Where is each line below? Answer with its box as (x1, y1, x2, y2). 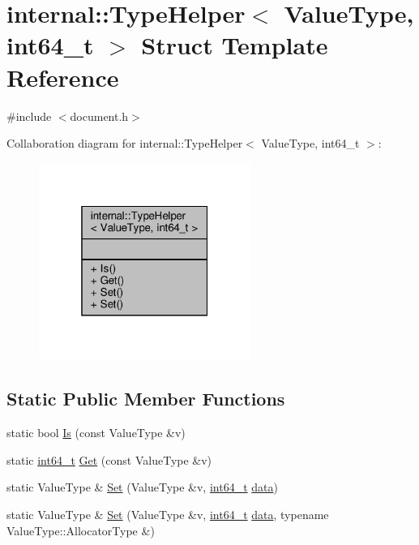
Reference (6, 60, 119, 93)
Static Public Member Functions (6, 386, 285, 411)
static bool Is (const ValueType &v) (6, 424, 186, 441)
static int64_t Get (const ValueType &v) (6, 451, 212, 468)
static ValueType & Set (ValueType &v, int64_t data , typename (6, 506, 329, 523)
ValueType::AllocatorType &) (6, 521, 155, 539)
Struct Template (141, 28, 328, 62)
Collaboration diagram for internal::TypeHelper (6, 135, 243, 152)
